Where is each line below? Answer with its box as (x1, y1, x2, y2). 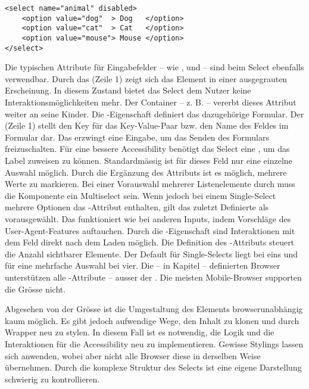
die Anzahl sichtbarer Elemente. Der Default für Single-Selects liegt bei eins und (5, 247, 298, 260)
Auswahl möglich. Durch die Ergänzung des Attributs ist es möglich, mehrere (5, 166, 287, 178)
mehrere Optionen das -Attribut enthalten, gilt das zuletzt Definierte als (5, 201, 269, 213)
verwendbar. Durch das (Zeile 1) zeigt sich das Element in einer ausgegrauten (5, 72, 288, 85)
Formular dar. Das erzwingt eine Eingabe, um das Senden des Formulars (5, 130, 269, 143)
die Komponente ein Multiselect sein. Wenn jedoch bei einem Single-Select (5, 189, 276, 201)
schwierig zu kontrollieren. (5, 372, 100, 385)
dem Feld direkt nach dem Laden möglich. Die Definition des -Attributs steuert (5, 236, 295, 248)
